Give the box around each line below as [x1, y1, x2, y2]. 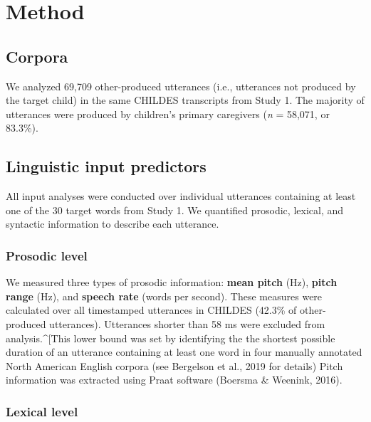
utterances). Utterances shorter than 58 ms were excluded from [49, 316, 325, 331]
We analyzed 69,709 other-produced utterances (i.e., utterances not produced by [6, 78, 356, 93]
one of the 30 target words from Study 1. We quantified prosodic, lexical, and [6, 202, 344, 217]
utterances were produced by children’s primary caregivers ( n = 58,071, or [6, 106, 330, 121]
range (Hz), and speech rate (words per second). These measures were [6, 288, 323, 303]
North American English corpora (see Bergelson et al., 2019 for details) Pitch [6, 358, 343, 373]
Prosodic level [6, 246, 88, 264]
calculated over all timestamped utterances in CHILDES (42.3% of [6, 302, 297, 317]
